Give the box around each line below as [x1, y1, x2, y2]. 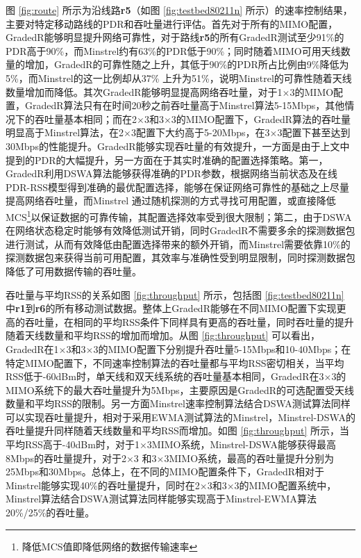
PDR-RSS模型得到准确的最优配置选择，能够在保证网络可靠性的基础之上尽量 [6, 179, 350, 194]
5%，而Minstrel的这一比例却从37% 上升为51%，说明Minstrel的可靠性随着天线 [6, 70, 352, 85]
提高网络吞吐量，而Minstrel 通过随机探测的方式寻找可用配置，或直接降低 [6, 193, 336, 208]
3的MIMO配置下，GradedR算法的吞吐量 [171, 111, 351, 126]
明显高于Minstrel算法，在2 [6, 125, 124, 140]
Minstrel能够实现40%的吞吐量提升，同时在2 [6, 477, 200, 492]
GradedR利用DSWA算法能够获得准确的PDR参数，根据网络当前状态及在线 [6, 166, 337, 181]
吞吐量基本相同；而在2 [34, 111, 137, 126]
